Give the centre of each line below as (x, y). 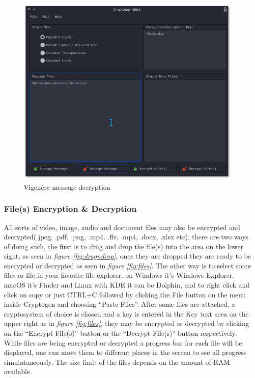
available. (18, 371)
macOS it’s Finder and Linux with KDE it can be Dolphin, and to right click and (127, 285)
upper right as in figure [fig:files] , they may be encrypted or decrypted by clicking (127, 323)
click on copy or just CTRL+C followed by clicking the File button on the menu (125, 294)
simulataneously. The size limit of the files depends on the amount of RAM (117, 362)
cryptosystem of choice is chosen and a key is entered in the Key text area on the (126, 313)
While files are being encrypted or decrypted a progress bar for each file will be (123, 342)
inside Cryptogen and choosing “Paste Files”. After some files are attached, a (120, 304)
